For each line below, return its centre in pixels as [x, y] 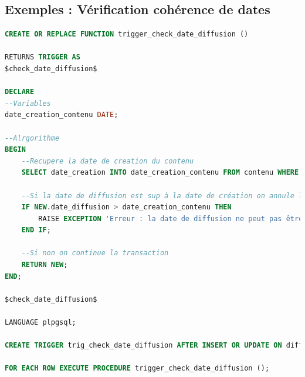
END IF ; [36, 230]
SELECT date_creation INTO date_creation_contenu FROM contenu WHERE [160, 173]
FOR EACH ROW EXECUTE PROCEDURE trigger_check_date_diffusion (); [137, 368]
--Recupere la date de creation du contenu [108, 161]
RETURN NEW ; [45, 265]
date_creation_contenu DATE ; [62, 115]
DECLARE [20, 92]
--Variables [28, 103]
